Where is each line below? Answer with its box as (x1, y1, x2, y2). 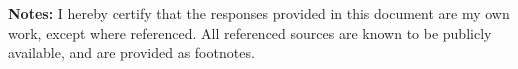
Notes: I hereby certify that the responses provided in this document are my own (8, 3, 510, 23)
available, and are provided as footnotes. (8, 42, 255, 63)
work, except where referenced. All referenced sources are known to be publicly (8, 22, 492, 43)
